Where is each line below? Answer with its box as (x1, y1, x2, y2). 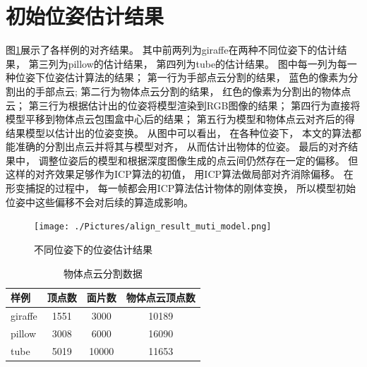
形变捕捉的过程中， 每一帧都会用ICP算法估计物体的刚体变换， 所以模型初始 (6, 181, 356, 195)
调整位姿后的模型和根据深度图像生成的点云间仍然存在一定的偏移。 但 (38, 152, 359, 167)
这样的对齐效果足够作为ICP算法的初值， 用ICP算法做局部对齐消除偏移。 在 (6, 167, 354, 181)
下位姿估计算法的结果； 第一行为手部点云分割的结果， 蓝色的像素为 (35, 70, 349, 85)
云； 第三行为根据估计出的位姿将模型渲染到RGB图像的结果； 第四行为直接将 (6, 97, 361, 112)
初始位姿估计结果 (6, 1, 164, 30)
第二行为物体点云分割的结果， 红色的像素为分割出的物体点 (80, 83, 351, 98)
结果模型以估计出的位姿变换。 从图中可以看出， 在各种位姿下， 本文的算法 (6, 125, 351, 140)
